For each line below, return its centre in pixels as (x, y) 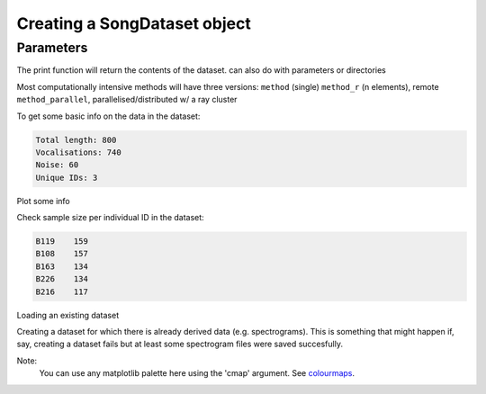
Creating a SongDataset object (134, 23)
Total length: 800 (76, 140)
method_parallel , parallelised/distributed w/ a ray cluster (127, 100)
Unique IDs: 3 (67, 177)
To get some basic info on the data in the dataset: (108, 116)
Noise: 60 (57, 165)
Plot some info (44, 201)
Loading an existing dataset (68, 315)
